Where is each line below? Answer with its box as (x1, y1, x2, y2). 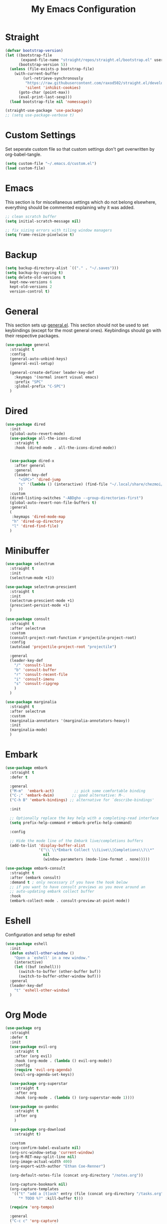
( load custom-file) (5, 166, 46, 171)
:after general (14, 463, 46, 468)
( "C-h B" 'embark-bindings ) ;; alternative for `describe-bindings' (9, 798, 155, 803)
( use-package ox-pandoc (9, 1104, 59, 1109)
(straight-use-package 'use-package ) (5, 108, 83, 113)
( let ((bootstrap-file (5, 52, 52, 58)
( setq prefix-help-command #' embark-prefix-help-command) (9, 820, 133, 825)
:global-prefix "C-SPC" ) (14, 384, 66, 389)
